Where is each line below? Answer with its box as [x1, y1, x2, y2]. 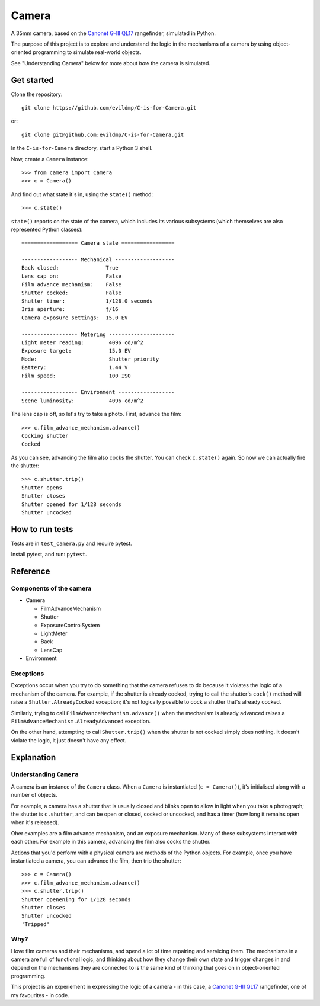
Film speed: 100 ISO [21, 372, 132, 379]
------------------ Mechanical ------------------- [21, 257, 175, 263]
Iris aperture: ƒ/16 [21, 306, 119, 313]
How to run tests [11, 524, 73, 534]
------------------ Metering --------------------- [21, 331, 175, 338]
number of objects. [11, 792, 57, 799]
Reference [11, 566, 50, 576]
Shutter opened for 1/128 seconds [21, 501, 121, 508]
